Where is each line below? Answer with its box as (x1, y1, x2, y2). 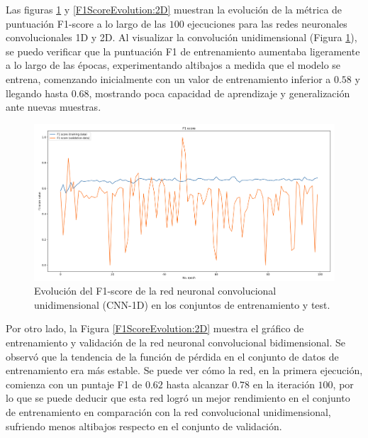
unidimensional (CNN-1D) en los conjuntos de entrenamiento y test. (34, 297, 330, 312)
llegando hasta (6, 85, 68, 100)
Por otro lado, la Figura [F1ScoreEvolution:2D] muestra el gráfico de (6, 321, 304, 336)
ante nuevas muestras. (6, 99, 101, 114)
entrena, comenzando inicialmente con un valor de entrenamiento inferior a (6, 71, 331, 86)
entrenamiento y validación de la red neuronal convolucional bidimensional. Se (6, 335, 345, 350)
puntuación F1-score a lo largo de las (6, 16, 166, 31)
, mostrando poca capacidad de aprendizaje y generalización (89, 85, 350, 100)
